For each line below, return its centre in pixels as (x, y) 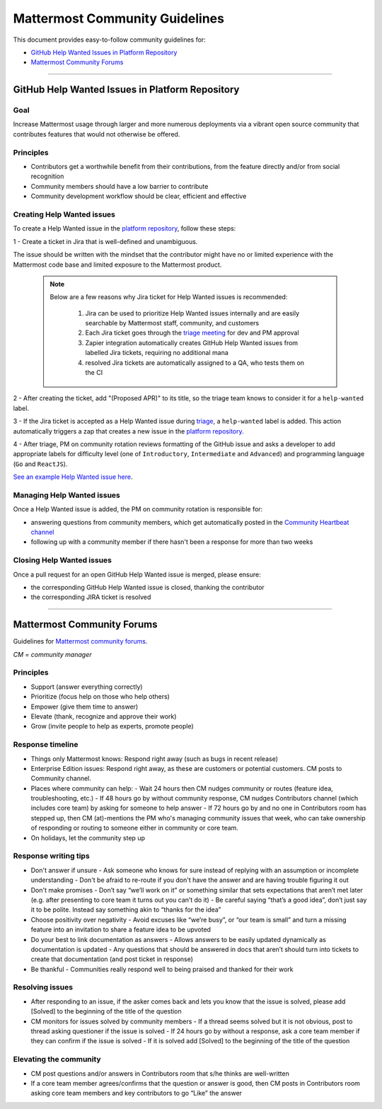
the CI (94, 373)
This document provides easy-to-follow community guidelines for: (110, 40)
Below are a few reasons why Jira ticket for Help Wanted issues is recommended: (169, 297)
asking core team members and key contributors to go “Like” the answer (137, 1093)
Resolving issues (43, 987)
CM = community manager (52, 654)
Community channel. (61, 779)
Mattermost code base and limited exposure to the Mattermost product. (117, 265)
